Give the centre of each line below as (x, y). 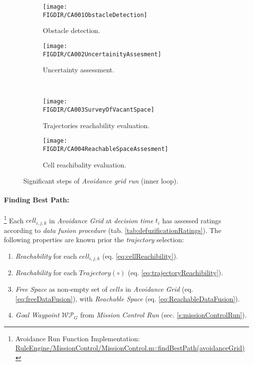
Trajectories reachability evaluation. (96, 125)
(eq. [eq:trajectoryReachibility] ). (175, 273)
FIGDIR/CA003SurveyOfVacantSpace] (99, 110)
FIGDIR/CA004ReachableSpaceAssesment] (106, 149)
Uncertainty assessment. (79, 70)
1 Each (14, 219)
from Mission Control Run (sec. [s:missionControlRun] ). (163, 315)
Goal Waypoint (37, 315)
